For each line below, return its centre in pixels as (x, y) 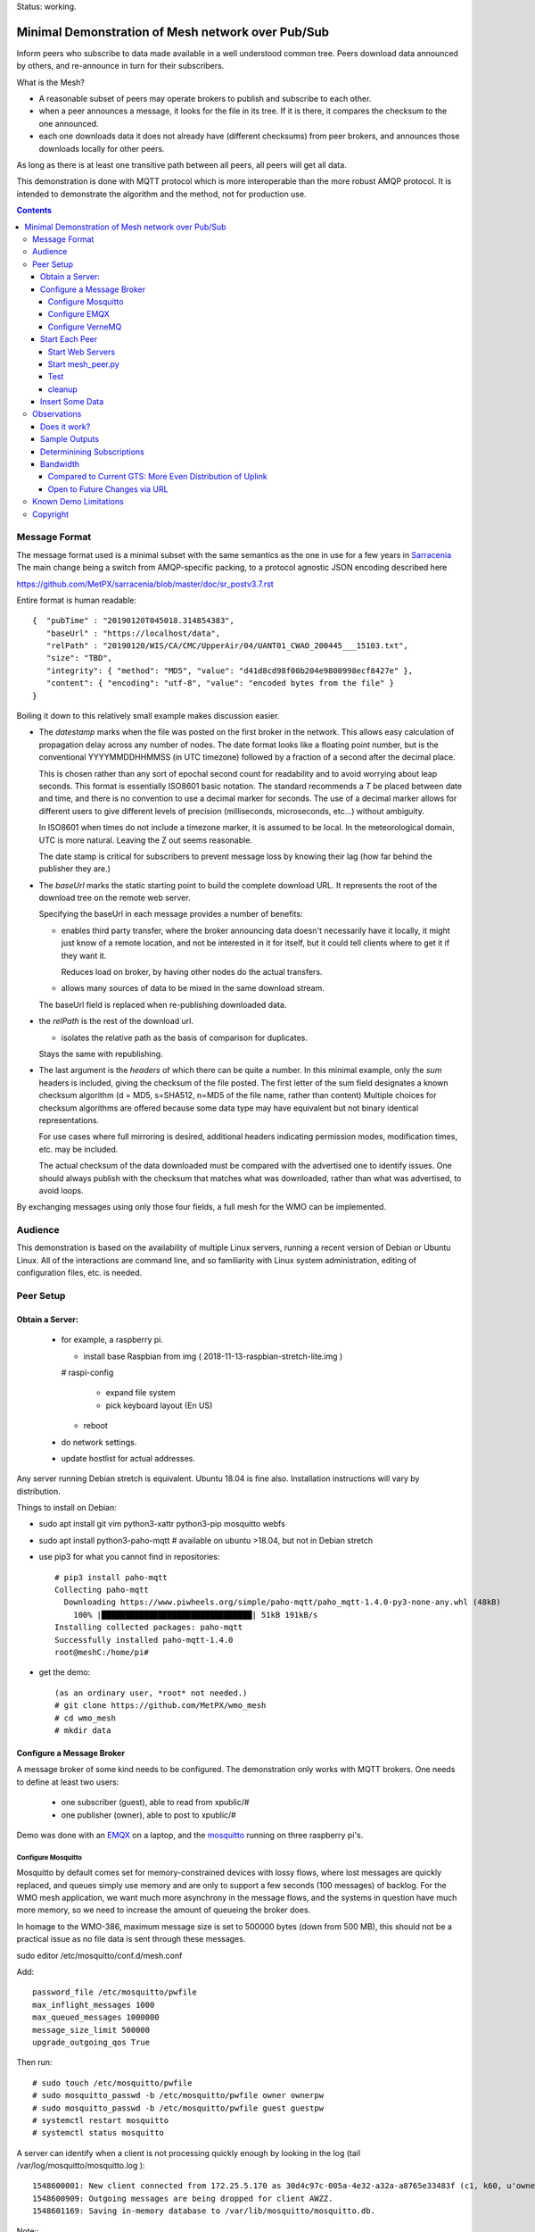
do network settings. (99, 1442)
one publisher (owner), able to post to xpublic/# (148, 1815)
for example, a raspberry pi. (112, 1340)
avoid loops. (61, 1190)
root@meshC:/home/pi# (102, 1652)
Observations (57, 414)
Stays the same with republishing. (101, 1054)
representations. (69, 1120)
